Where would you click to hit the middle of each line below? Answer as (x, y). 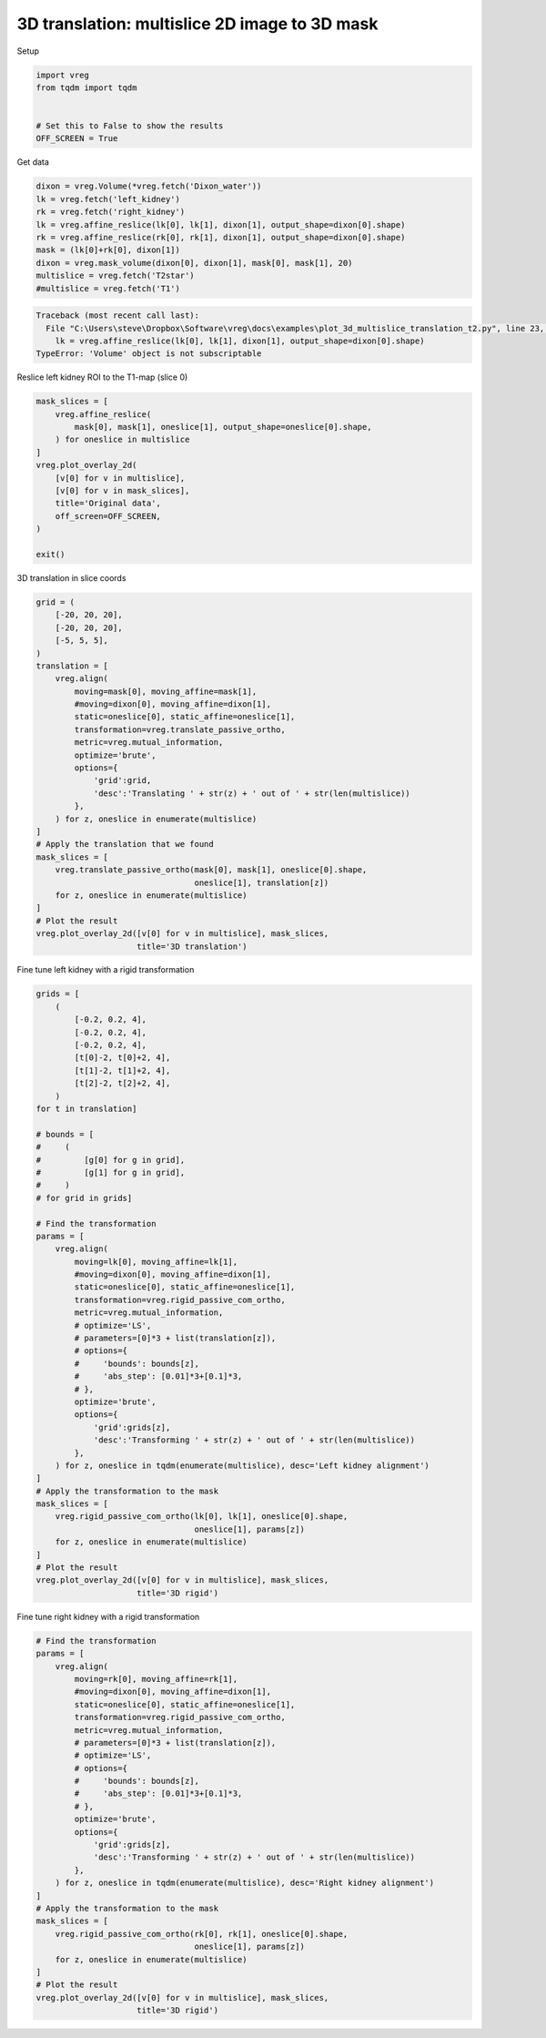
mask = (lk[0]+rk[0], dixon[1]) (108, 250)
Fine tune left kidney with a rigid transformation (106, 970)
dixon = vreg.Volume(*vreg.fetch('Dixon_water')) (149, 186)
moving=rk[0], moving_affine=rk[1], (156, 1679)
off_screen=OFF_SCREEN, (108, 516)
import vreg (63, 75)
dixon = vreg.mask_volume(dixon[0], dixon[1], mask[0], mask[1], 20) (194, 263)
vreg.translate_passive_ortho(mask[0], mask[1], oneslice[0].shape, (211, 870)
